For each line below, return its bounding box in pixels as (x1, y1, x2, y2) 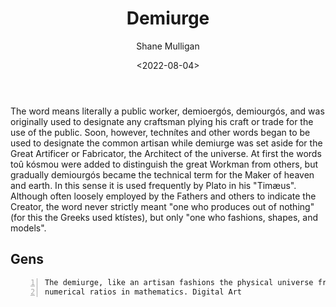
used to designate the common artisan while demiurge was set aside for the (10, 137, 323, 149)
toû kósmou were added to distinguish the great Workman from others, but (10, 158, 319, 170)
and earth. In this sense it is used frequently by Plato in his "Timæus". (10, 179, 297, 191)
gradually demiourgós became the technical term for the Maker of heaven (10, 168, 315, 181)
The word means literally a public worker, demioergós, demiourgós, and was (10, 105, 325, 117)
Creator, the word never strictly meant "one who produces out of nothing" (10, 200, 315, 212)
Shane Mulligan (136, 40, 200, 52)
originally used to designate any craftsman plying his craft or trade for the (10, 115, 314, 127)
